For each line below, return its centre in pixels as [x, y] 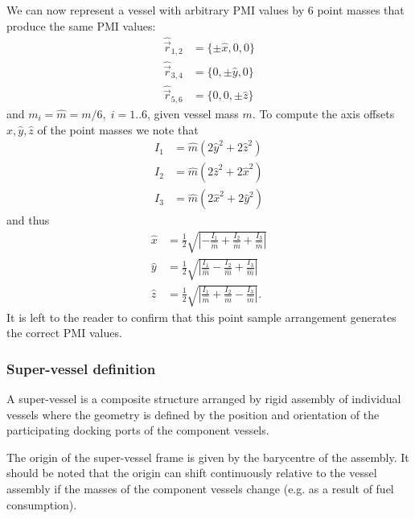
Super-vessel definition [81, 368]
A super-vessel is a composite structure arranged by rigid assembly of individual [204, 398]
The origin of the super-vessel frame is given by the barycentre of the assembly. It [208, 457]
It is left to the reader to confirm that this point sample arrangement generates [201, 317]
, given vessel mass [193, 113]
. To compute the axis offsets [323, 113]
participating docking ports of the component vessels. [138, 430]
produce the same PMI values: [81, 25]
